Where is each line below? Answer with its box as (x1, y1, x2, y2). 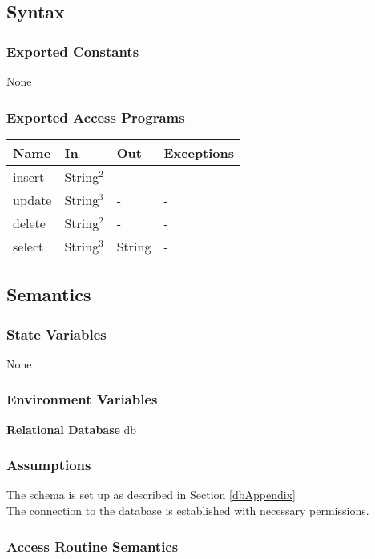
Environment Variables (6, 389, 158, 409)
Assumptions (6, 455, 91, 475)
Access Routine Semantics (6, 536, 179, 556)
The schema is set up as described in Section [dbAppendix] (6, 486, 296, 503)
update (13, 190, 52, 209)
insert (13, 167, 45, 186)
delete (13, 213, 46, 232)
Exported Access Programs (6, 107, 185, 127)
